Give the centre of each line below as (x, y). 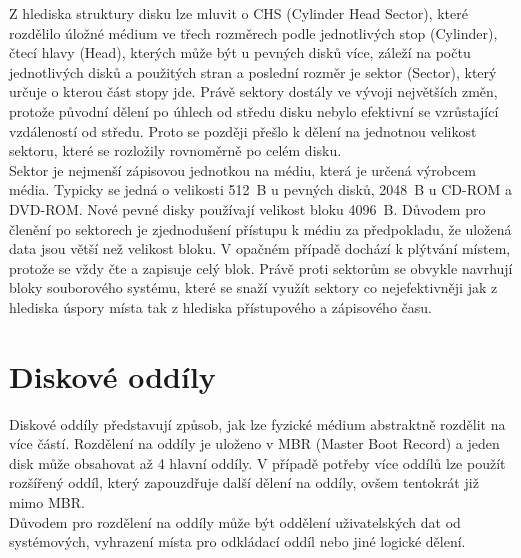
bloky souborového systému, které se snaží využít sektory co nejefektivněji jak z (253, 287)
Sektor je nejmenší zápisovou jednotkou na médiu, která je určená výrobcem (242, 169)
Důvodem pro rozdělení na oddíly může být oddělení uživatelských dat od (235, 521)
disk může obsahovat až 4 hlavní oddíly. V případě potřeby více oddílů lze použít (257, 462)
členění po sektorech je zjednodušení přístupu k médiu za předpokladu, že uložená (260, 228)
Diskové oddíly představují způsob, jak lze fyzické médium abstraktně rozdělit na (257, 423)
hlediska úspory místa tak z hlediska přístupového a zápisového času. (220, 306)
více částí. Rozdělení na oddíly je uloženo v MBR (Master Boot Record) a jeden (254, 443)
